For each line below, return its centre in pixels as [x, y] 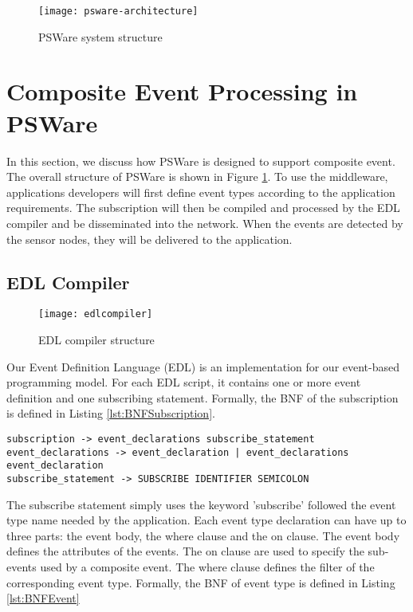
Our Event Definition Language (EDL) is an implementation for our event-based [203, 366]
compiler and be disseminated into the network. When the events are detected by [205, 223]
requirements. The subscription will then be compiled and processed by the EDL [203, 208]
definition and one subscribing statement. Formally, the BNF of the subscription [203, 397]
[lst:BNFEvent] [43, 598]
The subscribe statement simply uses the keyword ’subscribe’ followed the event [201, 504]
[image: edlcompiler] [96, 314]
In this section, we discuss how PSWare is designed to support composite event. [201, 161]
